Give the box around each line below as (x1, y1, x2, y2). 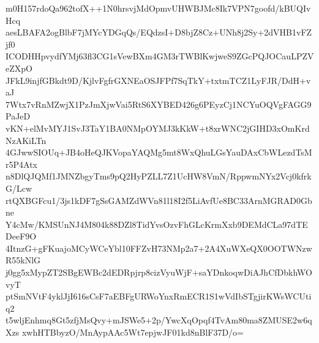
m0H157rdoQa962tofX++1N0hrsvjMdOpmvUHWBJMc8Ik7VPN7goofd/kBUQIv (6, 2, 311, 14)
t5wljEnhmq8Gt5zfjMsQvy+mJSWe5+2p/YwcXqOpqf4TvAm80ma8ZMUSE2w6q (6, 314, 312, 326)
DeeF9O (6, 230, 37, 243)
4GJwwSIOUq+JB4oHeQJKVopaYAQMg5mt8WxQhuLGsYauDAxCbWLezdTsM (6, 146, 312, 159)
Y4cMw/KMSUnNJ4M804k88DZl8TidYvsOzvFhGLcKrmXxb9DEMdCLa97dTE (6, 217, 308, 230)
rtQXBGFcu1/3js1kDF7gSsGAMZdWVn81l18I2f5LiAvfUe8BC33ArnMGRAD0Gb (6, 194, 312, 206)
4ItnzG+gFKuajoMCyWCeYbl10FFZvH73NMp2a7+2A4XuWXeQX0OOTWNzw (6, 241, 312, 254)
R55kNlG (6, 254, 41, 266)
